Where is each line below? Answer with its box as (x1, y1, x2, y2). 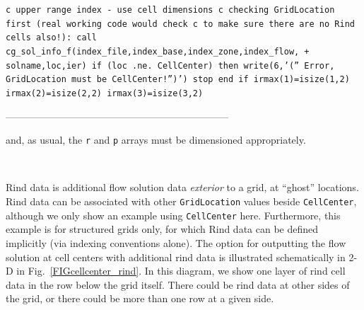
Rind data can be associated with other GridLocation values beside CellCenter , (6, 194, 357, 209)
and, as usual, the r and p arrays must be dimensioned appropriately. (6, 132, 306, 147)
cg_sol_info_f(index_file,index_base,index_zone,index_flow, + (6, 46, 310, 57)
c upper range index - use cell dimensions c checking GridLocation (6, 5, 335, 15)
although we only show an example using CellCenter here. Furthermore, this (6, 207, 341, 222)
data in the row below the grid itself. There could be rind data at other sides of (6, 277, 350, 292)
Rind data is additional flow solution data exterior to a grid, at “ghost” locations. (6, 180, 359, 195)
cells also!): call (6, 33, 97, 43)
